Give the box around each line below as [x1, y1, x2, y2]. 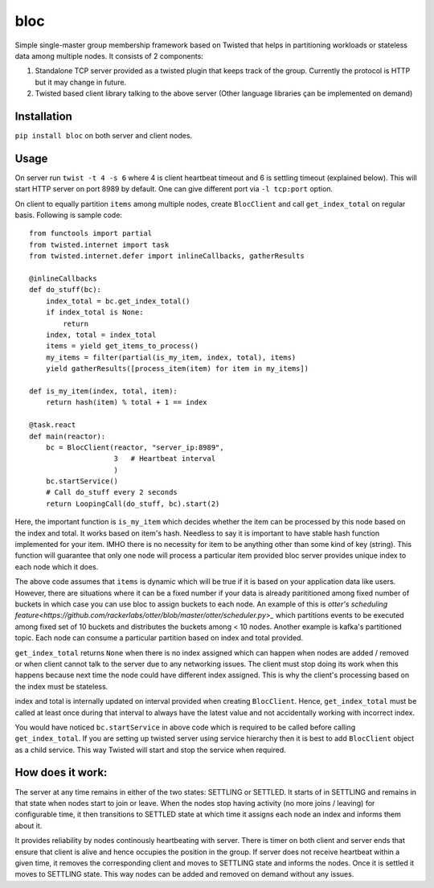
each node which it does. [14, 561, 99, 571]
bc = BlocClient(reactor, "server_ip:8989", [45, 442, 224, 452]
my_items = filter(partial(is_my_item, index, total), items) [45, 352, 297, 362]
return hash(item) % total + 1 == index [45, 398, 208, 407]
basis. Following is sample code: [14, 210, 122, 220]
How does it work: [14, 766, 108, 779]
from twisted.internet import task [29, 240, 170, 249]
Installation [14, 109, 72, 123]
